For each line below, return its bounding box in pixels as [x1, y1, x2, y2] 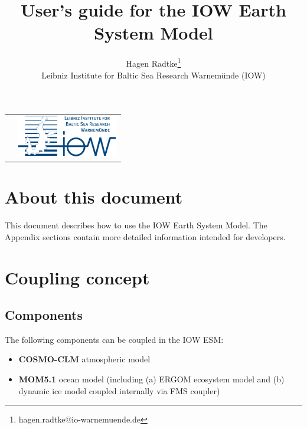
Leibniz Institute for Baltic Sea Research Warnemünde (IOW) [41, 68, 266, 81]
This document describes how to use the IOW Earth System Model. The [5, 219, 267, 231]
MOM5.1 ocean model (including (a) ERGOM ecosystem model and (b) [18, 373, 285, 385]
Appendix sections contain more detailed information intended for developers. [5, 230, 286, 243]
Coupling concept [5, 265, 150, 289]
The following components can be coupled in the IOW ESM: [5, 333, 224, 345]
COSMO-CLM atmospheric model [18, 353, 151, 365]
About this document [5, 185, 183, 209]
